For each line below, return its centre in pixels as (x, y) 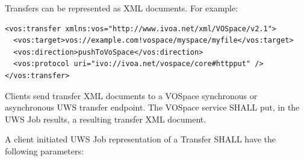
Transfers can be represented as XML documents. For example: (122, 8)
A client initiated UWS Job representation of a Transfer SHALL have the (141, 139)
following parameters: (44, 150)
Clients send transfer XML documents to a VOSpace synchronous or (131, 95)
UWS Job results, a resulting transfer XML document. (106, 119)
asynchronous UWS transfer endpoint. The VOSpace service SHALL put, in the (152, 107)
